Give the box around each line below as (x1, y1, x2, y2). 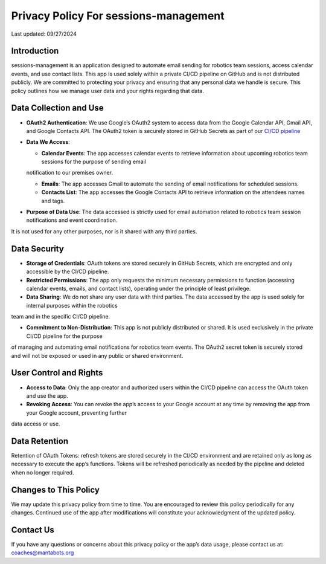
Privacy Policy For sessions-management (11, 9, 225, 22)
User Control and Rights (11, 368, 103, 378)
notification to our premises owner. (26, 169, 113, 177)
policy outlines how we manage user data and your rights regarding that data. (11, 87, 205, 94)
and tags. (41, 197, 65, 204)
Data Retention (11, 436, 69, 446)
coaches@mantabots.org (11, 549, 74, 556)
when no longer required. (11, 468, 74, 476)
